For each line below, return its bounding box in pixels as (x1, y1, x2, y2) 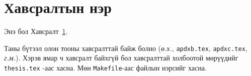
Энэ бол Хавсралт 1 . (4, 26, 68, 36)
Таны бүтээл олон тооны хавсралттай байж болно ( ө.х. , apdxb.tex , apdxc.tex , (4, 42, 247, 53)
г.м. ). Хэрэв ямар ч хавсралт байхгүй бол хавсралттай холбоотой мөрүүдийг (4, 52, 238, 63)
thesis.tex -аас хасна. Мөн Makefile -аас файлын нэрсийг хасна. (4, 62, 207, 72)
